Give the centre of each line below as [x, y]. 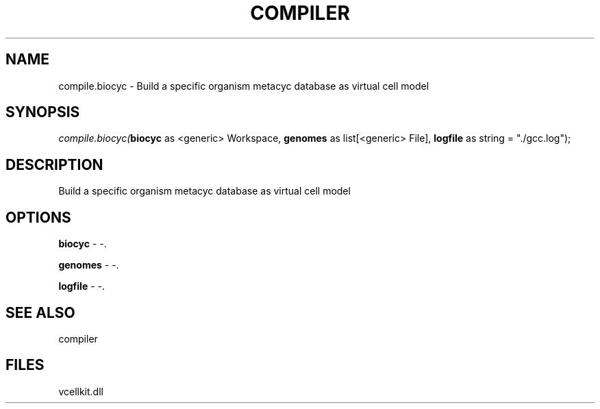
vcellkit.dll [81, 391]
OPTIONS [38, 217]
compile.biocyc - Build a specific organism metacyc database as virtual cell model [244, 86]
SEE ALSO [40, 312]
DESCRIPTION [54, 164]
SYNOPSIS [43, 112]
